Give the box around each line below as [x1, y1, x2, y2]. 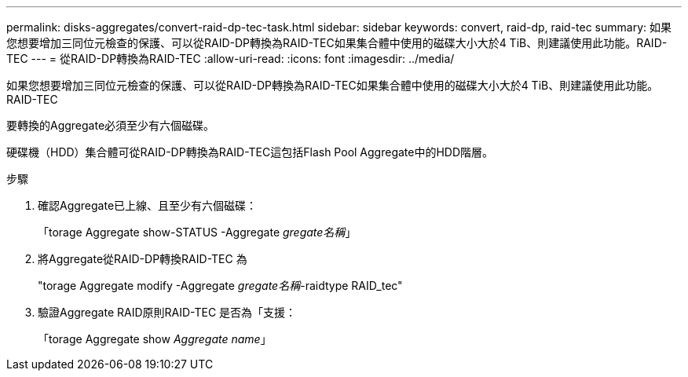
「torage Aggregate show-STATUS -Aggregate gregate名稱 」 [38, 225, 357, 239]
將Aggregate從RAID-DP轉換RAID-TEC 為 [38, 252, 247, 265]
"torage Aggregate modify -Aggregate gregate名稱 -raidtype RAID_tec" [38, 279, 403, 292]
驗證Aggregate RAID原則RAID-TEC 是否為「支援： [38, 306, 297, 319]
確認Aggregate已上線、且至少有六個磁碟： [38, 199, 258, 212]
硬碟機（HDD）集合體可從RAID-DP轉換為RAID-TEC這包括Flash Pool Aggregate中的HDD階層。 [6, 145, 494, 159]
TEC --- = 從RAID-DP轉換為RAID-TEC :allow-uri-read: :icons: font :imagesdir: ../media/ [6, 52, 455, 65]
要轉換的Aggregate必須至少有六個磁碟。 [6, 119, 215, 132]
